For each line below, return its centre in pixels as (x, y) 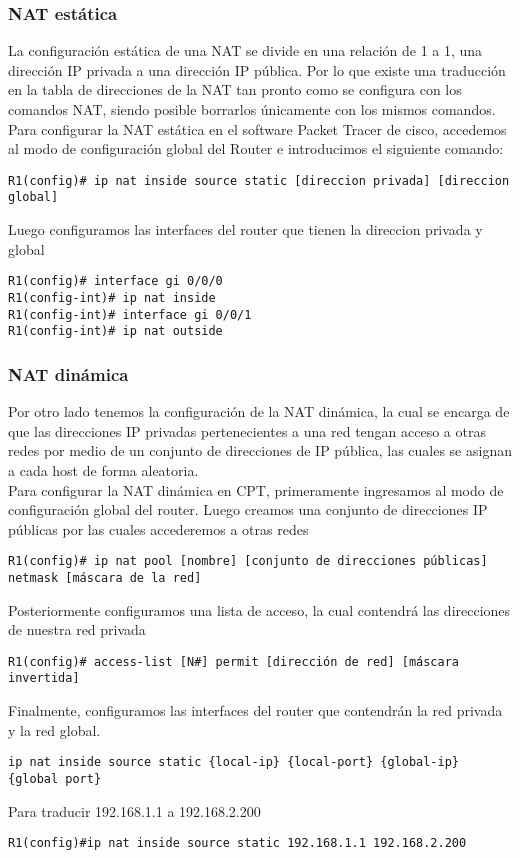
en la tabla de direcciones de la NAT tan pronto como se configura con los (235, 89)
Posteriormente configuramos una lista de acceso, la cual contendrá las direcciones (259, 609)
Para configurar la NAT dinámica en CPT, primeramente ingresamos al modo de (256, 489)
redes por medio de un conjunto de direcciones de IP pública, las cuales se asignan (260, 450)
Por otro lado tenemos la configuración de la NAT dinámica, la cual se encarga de (259, 411)
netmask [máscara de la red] (105, 577)
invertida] (44, 678)
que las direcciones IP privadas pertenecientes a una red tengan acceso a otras (247, 430)
